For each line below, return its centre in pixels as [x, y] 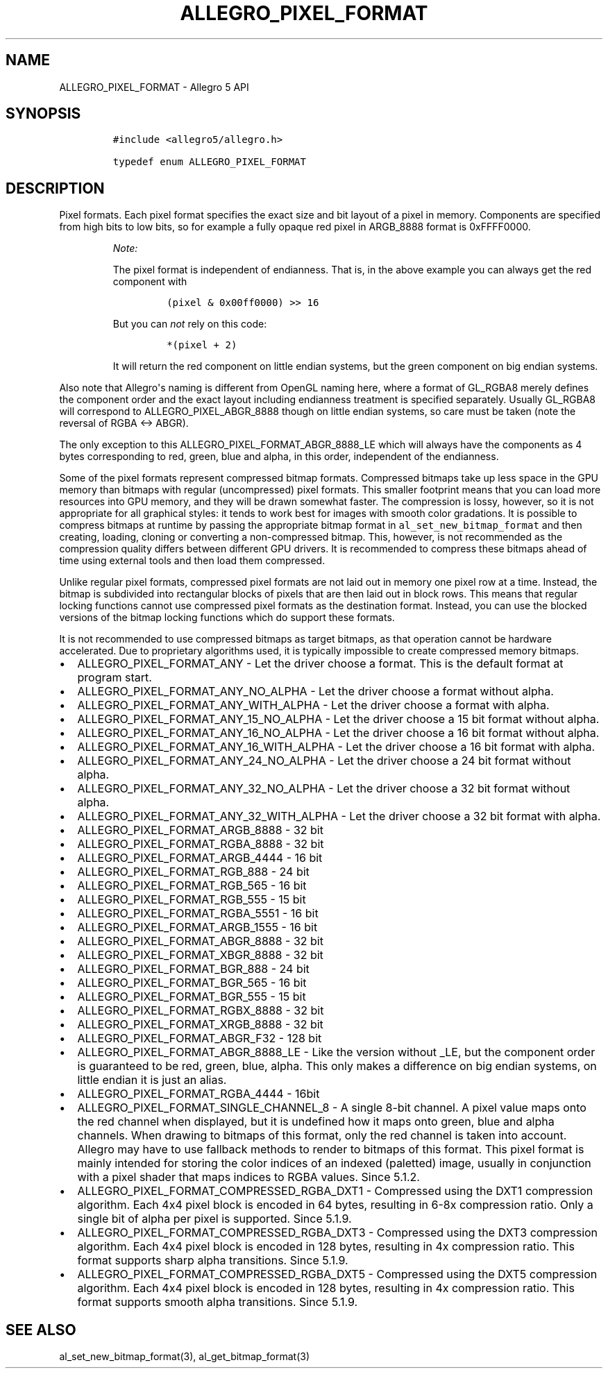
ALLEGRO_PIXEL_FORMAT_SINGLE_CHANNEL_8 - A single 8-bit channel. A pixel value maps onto [332, 1108]
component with [150, 282]
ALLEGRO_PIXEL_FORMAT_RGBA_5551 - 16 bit [198, 914]
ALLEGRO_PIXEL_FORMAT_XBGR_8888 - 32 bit [200, 955]
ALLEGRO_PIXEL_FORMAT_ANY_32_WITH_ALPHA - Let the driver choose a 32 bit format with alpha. [339, 816]
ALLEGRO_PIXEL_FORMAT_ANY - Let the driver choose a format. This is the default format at [320, 664]
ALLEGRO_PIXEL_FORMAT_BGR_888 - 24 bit [193, 969]
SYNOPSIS [43, 114]
